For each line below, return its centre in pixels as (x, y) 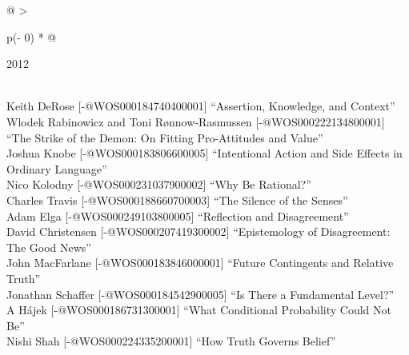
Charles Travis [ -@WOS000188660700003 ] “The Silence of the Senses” (177, 199)
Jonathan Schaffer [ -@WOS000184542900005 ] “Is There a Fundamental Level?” (200, 294)
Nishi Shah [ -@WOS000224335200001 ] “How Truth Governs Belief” (171, 341)
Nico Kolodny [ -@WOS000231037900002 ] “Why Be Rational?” (159, 184)
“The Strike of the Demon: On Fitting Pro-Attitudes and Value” (165, 137)
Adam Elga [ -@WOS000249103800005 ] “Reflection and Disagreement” (178, 215)
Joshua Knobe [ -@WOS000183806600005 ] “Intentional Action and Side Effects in (204, 153)
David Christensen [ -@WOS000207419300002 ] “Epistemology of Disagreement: (198, 231)
